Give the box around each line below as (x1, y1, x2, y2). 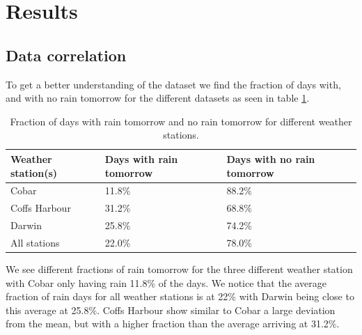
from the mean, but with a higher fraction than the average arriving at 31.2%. (6, 316, 340, 331)
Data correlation (6, 44, 127, 65)
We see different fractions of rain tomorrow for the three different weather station (6, 262, 353, 276)
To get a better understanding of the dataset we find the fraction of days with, (6, 77, 341, 91)
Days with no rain (226, 151, 315, 166)
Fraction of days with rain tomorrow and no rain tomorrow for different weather (10, 114, 352, 128)
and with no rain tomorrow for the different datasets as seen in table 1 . (6, 91, 310, 105)
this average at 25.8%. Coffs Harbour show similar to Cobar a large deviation (6, 302, 336, 317)
